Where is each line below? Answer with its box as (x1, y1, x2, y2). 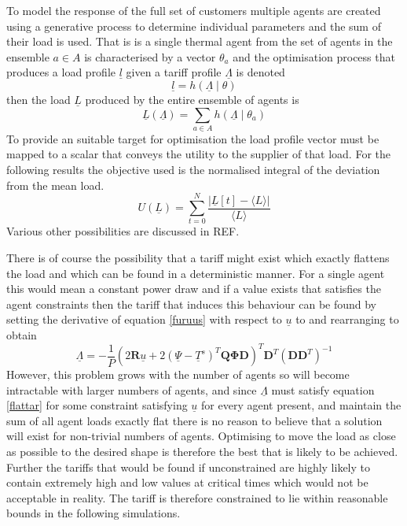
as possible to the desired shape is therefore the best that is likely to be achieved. (6, 443, 398, 460)
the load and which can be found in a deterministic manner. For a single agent (6, 265, 385, 281)
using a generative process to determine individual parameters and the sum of (6, 17, 381, 34)
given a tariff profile (126, 64, 222, 80)
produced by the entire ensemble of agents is (85, 91, 299, 107)
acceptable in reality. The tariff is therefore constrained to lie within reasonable (6, 489, 388, 506)
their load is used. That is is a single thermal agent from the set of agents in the (6, 33, 393, 50)
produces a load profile (6, 64, 116, 80)
